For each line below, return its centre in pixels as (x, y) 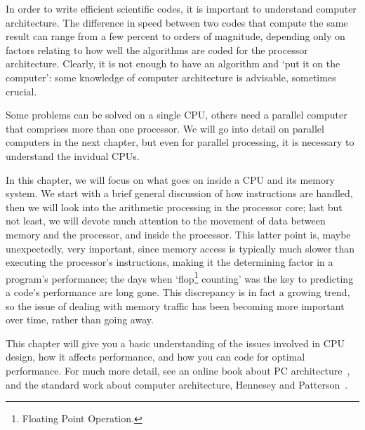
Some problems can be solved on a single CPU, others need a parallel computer (177, 115)
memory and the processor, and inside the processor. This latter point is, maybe (178, 234)
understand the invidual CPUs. (73, 155)
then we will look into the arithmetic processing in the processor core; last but (174, 207)
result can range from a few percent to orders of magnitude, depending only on (175, 36)
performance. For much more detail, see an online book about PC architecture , (178, 370)
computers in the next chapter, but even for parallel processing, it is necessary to (180, 142)
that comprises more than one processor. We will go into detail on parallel (165, 128)
